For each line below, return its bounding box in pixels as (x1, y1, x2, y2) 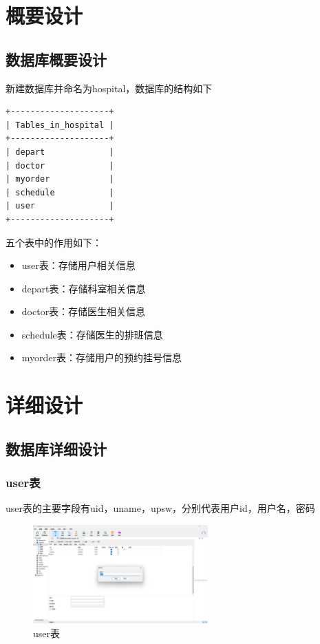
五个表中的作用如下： (6, 235, 102, 249)
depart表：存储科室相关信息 (21, 281, 146, 295)
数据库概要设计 (6, 48, 107, 69)
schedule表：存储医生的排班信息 (21, 327, 163, 341)
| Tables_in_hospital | (6, 120, 114, 130)
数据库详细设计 (6, 438, 107, 459)
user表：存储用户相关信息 (21, 258, 136, 272)
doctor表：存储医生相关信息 (21, 304, 146, 319)
